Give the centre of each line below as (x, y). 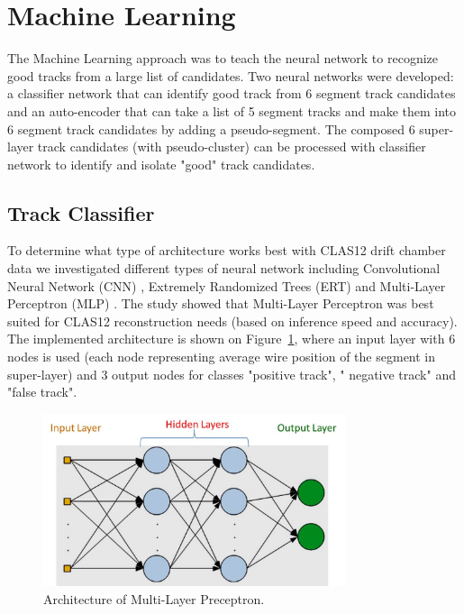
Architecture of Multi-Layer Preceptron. (154, 598)
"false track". (42, 392)
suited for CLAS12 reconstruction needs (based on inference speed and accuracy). (232, 321)
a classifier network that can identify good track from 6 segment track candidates (232, 93)
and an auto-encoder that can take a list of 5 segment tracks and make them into (232, 110)
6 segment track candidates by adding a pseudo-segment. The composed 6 (211, 128)
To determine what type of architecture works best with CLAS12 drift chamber (227, 250)
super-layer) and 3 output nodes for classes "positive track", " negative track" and (232, 374)
